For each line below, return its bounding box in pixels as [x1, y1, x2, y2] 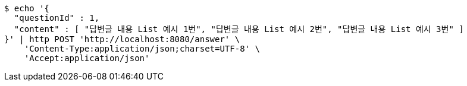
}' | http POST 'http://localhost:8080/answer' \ [4, 34, 240, 44]
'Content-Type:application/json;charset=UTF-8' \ [24, 44, 260, 53]
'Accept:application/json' [24, 53, 150, 63]
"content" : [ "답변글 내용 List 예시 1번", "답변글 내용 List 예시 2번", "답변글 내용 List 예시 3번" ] [14, 24, 464, 34]
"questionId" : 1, [14, 13, 100, 23]
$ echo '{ [4, 4, 49, 13]
